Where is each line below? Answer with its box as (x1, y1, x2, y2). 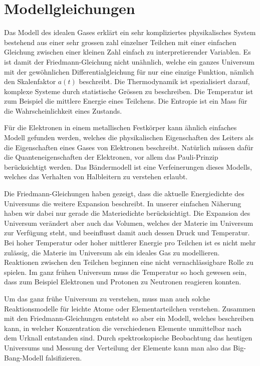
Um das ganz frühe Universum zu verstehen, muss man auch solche (4, 293, 210, 303)
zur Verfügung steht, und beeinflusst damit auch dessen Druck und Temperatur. (4, 227, 250, 238)
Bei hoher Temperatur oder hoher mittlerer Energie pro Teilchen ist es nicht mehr (4, 237, 256, 247)
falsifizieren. (46, 352, 82, 362)
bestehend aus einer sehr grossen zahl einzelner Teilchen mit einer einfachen (4, 37, 236, 47)
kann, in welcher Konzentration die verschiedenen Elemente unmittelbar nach (4, 322, 242, 333)
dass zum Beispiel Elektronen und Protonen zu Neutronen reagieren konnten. (4, 276, 241, 287)
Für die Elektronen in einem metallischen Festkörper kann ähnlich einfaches (4, 122, 237, 133)
